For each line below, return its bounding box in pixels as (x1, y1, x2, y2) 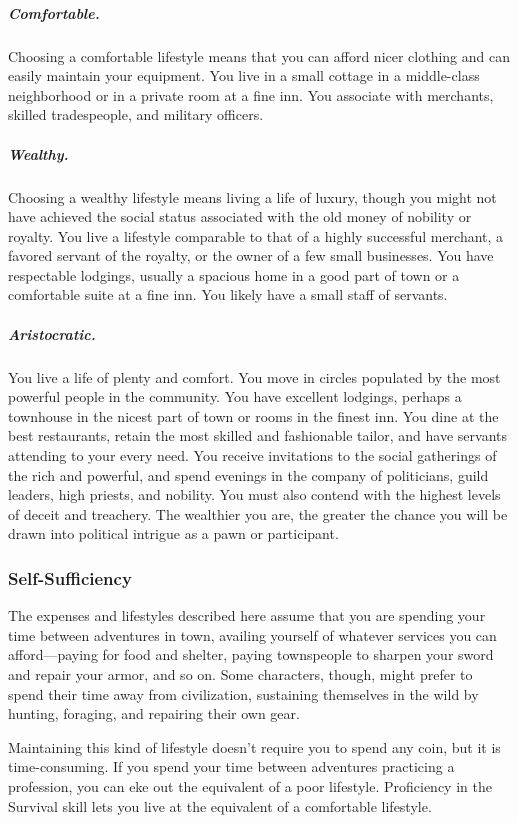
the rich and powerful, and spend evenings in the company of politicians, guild (8, 464, 489, 485)
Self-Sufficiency (8, 565, 132, 590)
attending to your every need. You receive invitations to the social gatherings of (8, 445, 497, 465)
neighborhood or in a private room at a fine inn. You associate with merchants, (8, 84, 494, 105)
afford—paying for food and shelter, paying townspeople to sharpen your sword (8, 644, 494, 665)
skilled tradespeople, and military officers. (8, 104, 264, 125)
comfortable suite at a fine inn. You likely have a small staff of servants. (8, 284, 448, 305)
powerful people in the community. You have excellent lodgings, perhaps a (8, 386, 462, 407)
